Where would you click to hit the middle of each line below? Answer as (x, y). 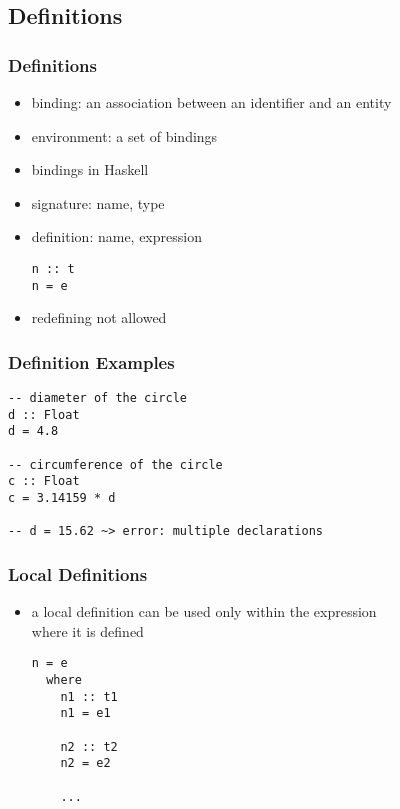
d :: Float (44, 414)
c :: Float (44, 481)
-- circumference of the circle (115, 464)
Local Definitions (78, 573)
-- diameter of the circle (97, 398)
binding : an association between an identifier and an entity (211, 102)
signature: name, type (98, 202)
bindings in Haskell (90, 169)
